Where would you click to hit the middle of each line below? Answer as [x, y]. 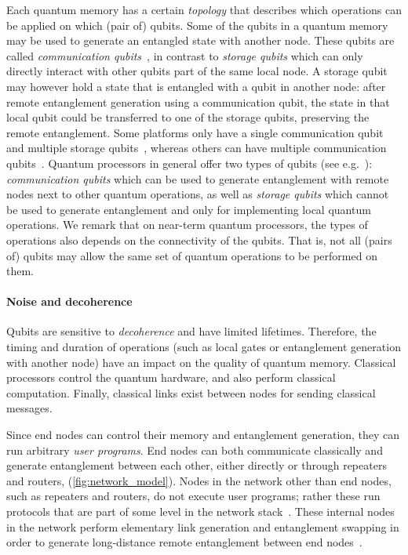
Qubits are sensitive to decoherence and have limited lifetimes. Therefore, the [191, 331]
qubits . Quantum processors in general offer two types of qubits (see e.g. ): [189, 163]
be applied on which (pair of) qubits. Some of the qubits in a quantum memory [197, 25]
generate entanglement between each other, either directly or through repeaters [197, 465]
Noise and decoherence [69, 301]
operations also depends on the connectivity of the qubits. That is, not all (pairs [199, 239]
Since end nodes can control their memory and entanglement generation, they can [203, 435]
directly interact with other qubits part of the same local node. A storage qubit [197, 71]
